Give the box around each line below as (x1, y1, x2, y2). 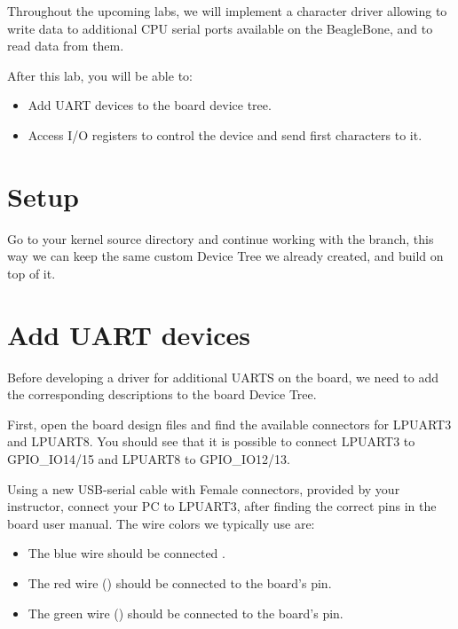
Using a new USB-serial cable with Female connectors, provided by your (7, 479, 400, 498)
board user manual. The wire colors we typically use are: (7, 514, 315, 532)
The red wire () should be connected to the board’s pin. (28, 573, 332, 592)
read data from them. (7, 36, 124, 55)
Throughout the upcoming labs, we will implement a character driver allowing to (7, 2, 447, 20)
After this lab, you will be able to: (7, 66, 193, 84)
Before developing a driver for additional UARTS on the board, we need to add (7, 367, 438, 386)
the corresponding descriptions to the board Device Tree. (7, 385, 317, 404)
